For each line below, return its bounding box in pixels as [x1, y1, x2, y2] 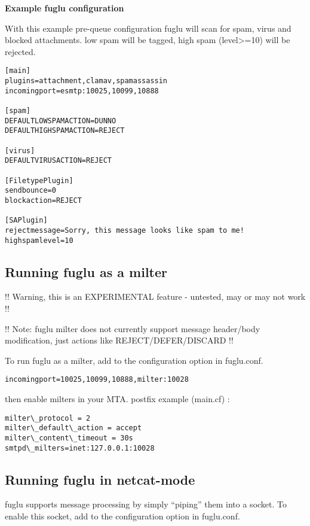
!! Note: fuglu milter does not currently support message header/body [5, 322, 260, 335]
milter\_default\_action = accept [5, 424, 142, 433]
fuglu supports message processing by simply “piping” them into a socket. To [5, 498, 287, 510]
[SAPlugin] [5, 216, 48, 225]
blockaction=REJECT [5, 196, 82, 205]
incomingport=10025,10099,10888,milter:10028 [5, 375, 189, 384]
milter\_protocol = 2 [5, 413, 91, 422]
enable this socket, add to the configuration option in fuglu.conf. [5, 510, 240, 522]
